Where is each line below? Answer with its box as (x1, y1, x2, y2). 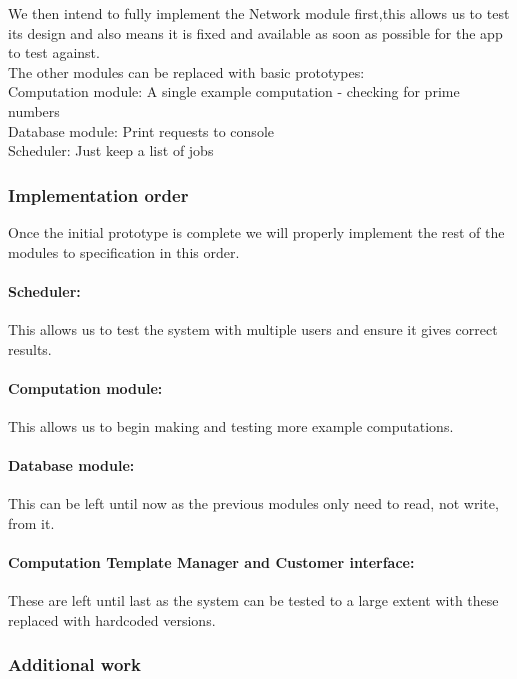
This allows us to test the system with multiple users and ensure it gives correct (8, 318, 498, 339)
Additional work (8, 652, 142, 677)
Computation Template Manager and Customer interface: (8, 552, 415, 573)
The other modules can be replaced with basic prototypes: (8, 61, 365, 82)
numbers (8, 100, 60, 121)
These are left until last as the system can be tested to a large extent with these (8, 590, 499, 611)
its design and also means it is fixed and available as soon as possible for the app (8, 22, 503, 43)
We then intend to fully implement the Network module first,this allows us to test (8, 3, 510, 23)
